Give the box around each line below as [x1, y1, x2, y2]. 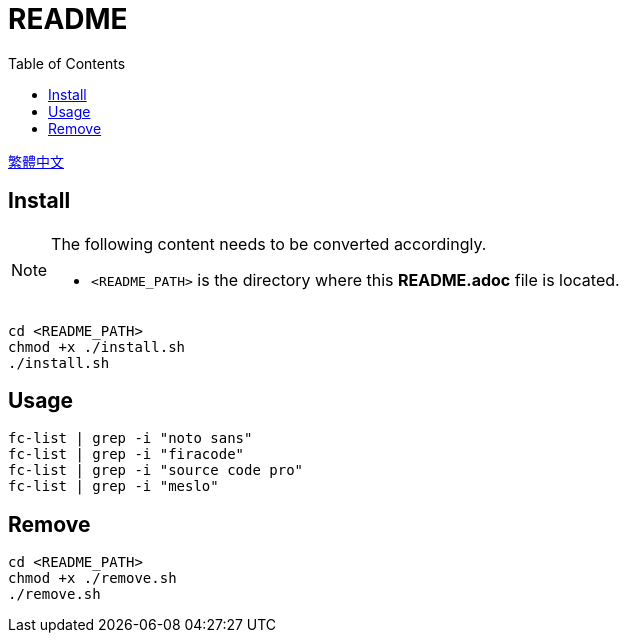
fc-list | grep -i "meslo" [8, 478, 219, 495]
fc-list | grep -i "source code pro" [8, 462, 304, 479]
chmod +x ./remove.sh [8, 570, 177, 587]
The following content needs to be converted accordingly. [51, 233, 487, 254]
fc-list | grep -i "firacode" [8, 446, 245, 463]
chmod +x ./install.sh [8, 338, 186, 355]
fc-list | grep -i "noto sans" [8, 430, 253, 447]
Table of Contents [8, 54, 126, 72]
